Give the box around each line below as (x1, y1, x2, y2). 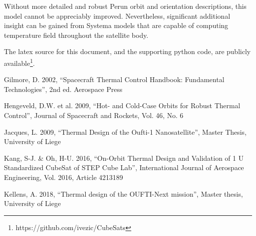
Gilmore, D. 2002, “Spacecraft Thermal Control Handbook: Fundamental (4, 74, 224, 85)
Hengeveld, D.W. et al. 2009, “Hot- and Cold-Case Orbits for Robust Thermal (4, 100, 240, 111)
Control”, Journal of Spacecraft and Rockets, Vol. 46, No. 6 (4, 110, 184, 120)
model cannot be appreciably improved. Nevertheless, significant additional (4, 10, 230, 21)
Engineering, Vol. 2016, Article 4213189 (4, 172, 123, 182)
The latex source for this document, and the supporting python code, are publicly (4, 46, 251, 57)
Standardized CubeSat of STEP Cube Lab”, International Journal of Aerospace (4, 162, 244, 173)
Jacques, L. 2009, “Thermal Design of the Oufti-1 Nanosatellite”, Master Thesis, (4, 126, 247, 137)
